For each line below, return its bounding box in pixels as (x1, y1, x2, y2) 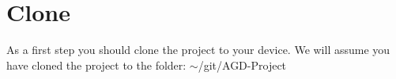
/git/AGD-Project (198, 56, 287, 73)
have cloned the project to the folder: (6, 56, 187, 73)
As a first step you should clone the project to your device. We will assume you (6, 41, 390, 58)
